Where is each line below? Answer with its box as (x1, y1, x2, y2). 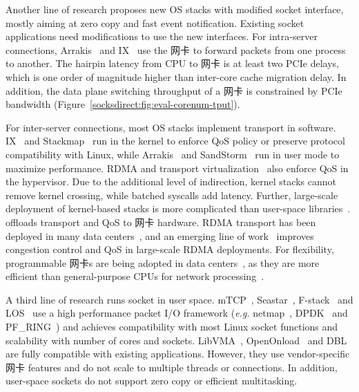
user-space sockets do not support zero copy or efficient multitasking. (6, 373, 298, 388)
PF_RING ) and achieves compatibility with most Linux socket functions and (6, 319, 338, 334)
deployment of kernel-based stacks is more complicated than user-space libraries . (6, 201, 351, 216)
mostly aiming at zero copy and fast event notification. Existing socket (6, 15, 304, 30)
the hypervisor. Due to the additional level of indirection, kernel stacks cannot (6, 174, 336, 189)
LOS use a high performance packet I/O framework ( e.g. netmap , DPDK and (6, 306, 348, 320)
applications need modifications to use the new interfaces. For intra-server (6, 29, 318, 44)
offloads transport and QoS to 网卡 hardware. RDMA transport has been (6, 214, 316, 229)
